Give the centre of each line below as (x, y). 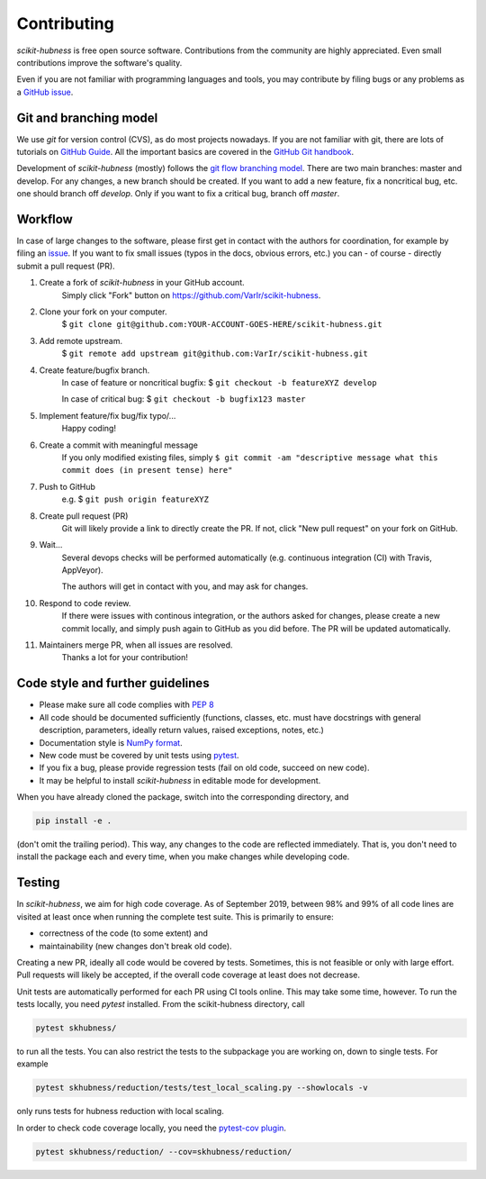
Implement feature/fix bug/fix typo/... (108, 415)
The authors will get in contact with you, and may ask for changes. (185, 586)
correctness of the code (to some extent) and (124, 933)
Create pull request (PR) (84, 516)
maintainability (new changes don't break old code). (136, 946)
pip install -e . (74, 821)
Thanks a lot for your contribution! (125, 658)
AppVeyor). (82, 570)
